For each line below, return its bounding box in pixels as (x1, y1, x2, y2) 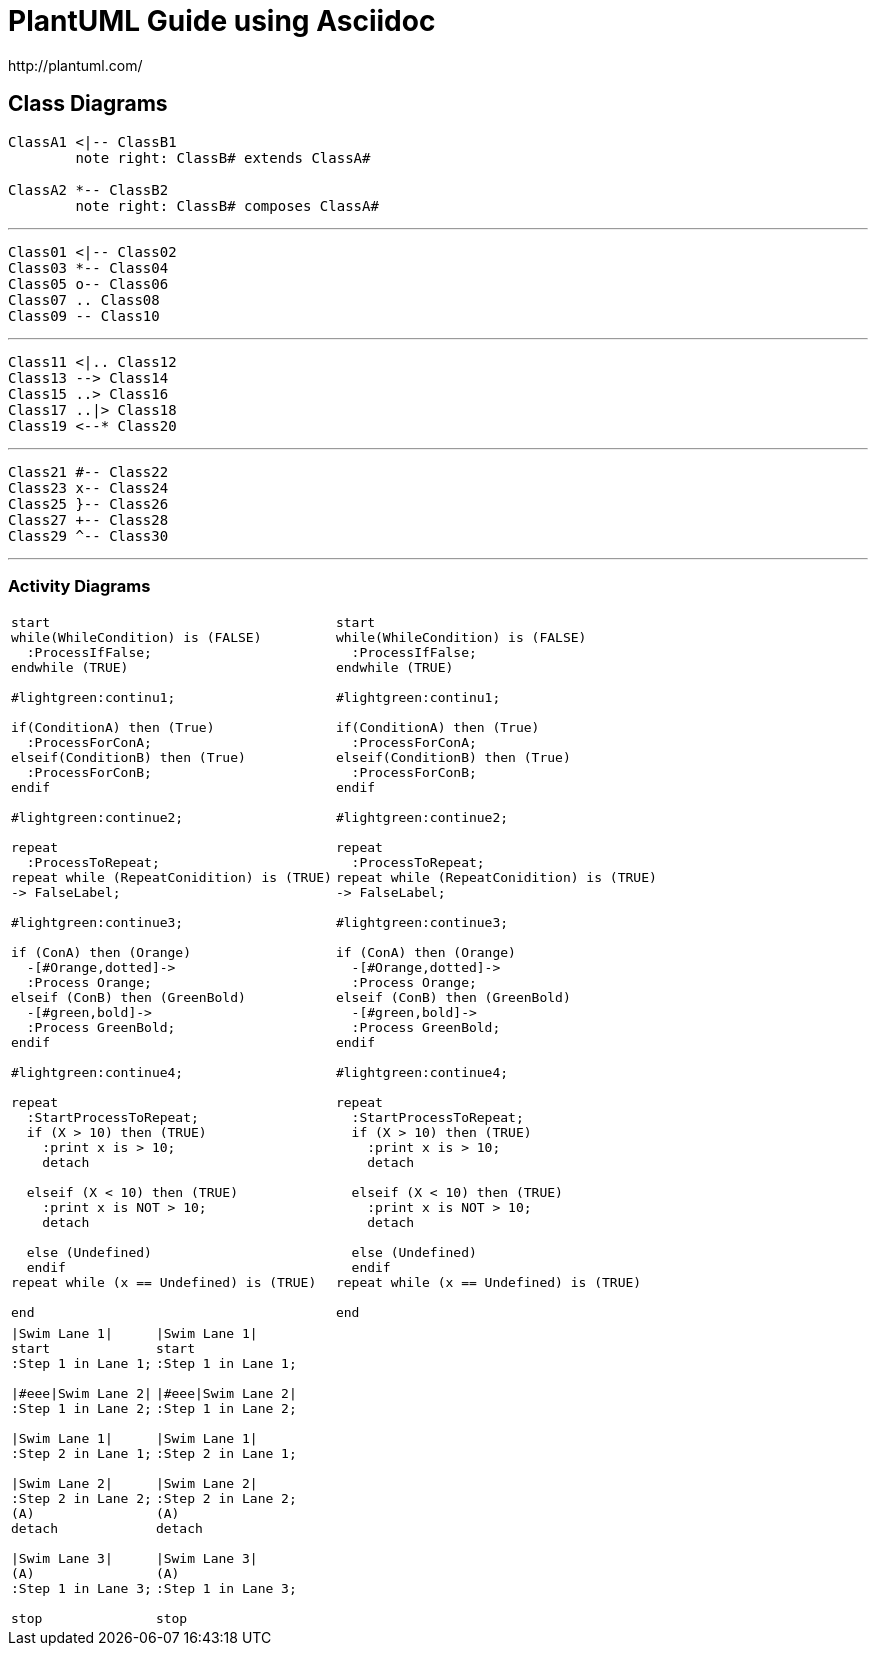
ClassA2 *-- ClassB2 (8, 181, 169, 198)
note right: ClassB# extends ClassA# (75, 149, 371, 166)
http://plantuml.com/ (8, 56, 143, 74)
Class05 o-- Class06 (8, 275, 169, 292)
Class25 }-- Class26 (8, 495, 169, 512)
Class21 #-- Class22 (8, 463, 169, 480)
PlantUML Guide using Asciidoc (8, 4, 436, 38)
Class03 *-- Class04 (8, 259, 169, 276)
